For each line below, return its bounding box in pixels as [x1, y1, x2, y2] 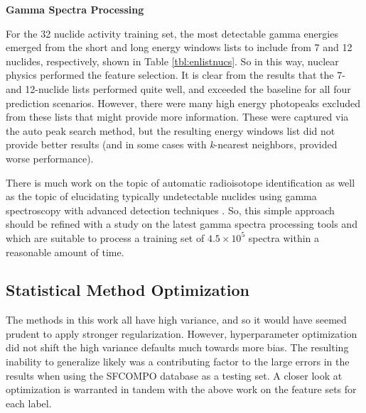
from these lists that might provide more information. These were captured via [6, 109, 349, 124]
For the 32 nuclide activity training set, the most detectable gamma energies [6, 26, 338, 40]
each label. [6, 395, 52, 410]
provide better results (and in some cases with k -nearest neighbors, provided [6, 137, 338, 152]
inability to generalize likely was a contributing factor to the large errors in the [6, 354, 350, 369]
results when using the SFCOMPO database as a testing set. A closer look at [6, 368, 343, 382]
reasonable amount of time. [6, 244, 124, 259]
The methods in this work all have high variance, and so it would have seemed [6, 312, 347, 327]
